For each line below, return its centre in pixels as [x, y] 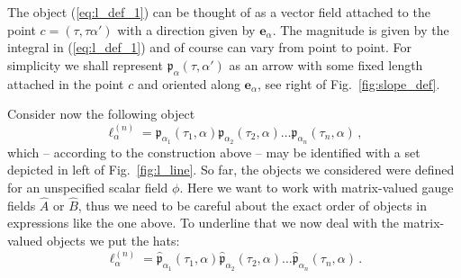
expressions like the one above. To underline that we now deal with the [203, 223]
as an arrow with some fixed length [326, 64]
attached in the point [66, 83]
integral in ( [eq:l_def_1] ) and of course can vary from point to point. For [209, 47]
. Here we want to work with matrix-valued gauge [316, 187]
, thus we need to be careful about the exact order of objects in [253, 205]
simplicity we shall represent [85, 64]
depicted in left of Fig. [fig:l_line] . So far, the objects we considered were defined [231, 170]
